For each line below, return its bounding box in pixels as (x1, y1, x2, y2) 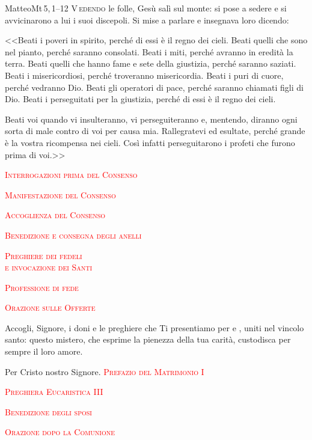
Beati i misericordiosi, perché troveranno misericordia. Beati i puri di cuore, (5, 69, 284, 81)
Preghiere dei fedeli (5, 249, 82, 261)
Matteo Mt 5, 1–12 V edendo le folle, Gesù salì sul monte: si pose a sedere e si (5, 2, 287, 14)
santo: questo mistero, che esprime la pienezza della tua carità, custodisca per (5, 333, 291, 346)
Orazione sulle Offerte (5, 301, 96, 314)
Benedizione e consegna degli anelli (5, 228, 142, 241)
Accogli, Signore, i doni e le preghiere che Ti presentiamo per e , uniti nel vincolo (5, 321, 304, 334)
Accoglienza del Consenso (5, 209, 105, 221)
